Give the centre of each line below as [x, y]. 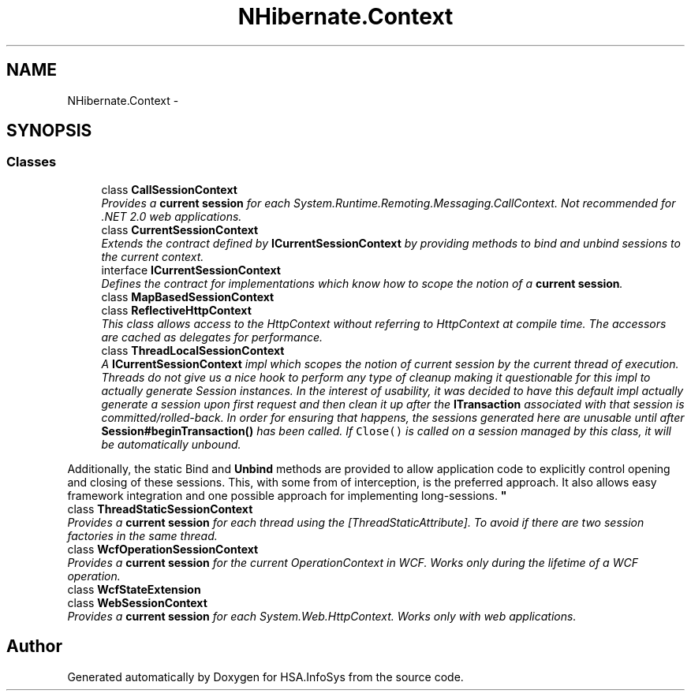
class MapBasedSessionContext [188, 296]
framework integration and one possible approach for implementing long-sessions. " [287, 495]
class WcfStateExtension [134, 589]
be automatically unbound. [171, 444]
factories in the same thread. [142, 535]
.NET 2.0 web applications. [172, 216]
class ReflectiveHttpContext [176, 310]
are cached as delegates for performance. [212, 337]
